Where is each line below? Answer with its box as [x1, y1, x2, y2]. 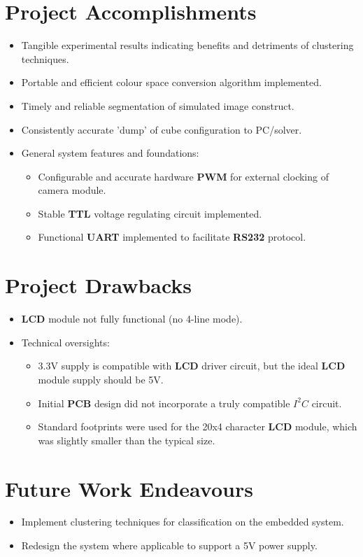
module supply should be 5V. [38, 372, 164, 386]
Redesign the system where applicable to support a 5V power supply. [21, 538, 318, 553]
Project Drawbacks [5, 271, 192, 299]
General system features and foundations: [21, 146, 199, 160]
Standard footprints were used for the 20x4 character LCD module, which [38, 419, 357, 434]
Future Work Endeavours [5, 474, 253, 502]
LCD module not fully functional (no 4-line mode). [21, 311, 243, 326]
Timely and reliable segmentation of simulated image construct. [21, 98, 294, 113]
